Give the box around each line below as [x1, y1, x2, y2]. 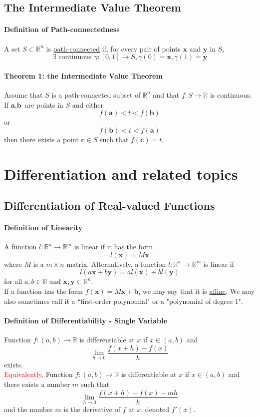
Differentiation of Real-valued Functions [4, 198, 215, 213]
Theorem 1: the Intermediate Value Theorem [4, 70, 163, 81]
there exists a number [4, 378, 70, 389]
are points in [24, 99, 63, 110]
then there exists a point [4, 134, 79, 144]
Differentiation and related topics [4, 163, 238, 184]
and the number [4, 403, 53, 414]
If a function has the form [4, 286, 83, 296]
